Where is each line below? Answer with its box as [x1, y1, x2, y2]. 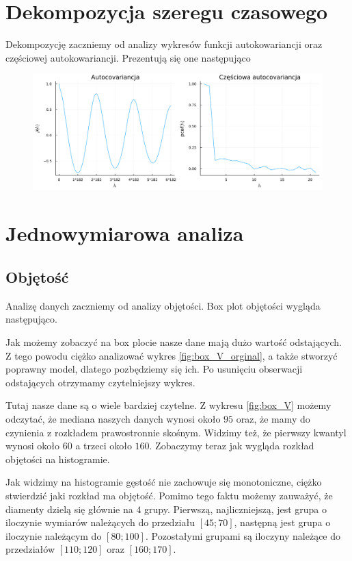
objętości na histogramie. [5, 451, 110, 466]
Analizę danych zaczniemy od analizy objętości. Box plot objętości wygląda [5, 298, 321, 312]
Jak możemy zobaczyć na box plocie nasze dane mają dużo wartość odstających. [5, 335, 342, 349]
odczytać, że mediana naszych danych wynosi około [5, 411, 221, 425]
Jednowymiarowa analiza [5, 219, 244, 247]
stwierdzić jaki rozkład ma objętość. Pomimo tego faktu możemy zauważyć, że [5, 488, 333, 502]
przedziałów [5, 542, 55, 556]
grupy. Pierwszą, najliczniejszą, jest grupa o [144, 501, 327, 516]
